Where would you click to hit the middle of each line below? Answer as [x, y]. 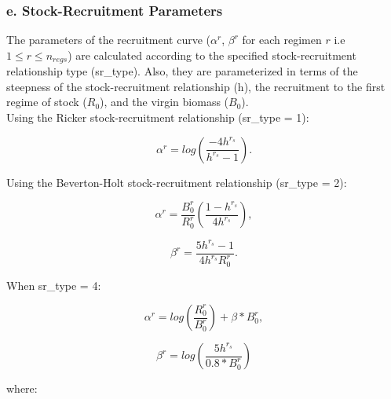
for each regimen [282, 40]
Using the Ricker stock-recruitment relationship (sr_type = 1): [158, 117]
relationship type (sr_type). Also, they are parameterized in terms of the [182, 71]
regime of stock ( [47, 102]
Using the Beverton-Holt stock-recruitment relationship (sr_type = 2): [177, 182]
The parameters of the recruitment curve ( [109, 40]
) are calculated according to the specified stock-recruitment [212, 55]
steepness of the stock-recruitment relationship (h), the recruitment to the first [196, 86]
